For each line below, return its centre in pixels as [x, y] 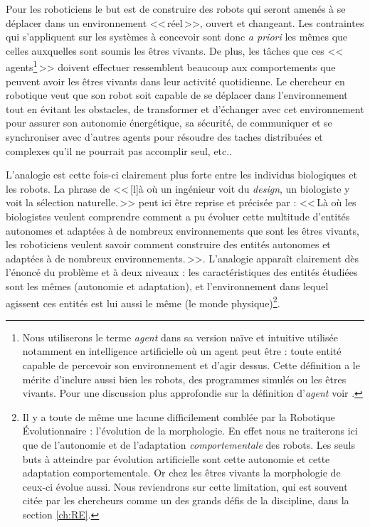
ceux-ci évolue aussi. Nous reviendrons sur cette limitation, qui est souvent [185, 486]
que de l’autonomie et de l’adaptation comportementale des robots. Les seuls [189, 444]
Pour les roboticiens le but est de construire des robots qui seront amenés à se [176, 9]
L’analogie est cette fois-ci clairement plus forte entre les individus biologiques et [181, 175]
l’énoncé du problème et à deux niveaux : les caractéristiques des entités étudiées [182, 272]
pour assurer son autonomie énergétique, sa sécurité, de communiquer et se [169, 123]
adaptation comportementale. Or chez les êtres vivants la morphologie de [181, 473]
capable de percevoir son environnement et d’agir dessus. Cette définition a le [191, 364]
